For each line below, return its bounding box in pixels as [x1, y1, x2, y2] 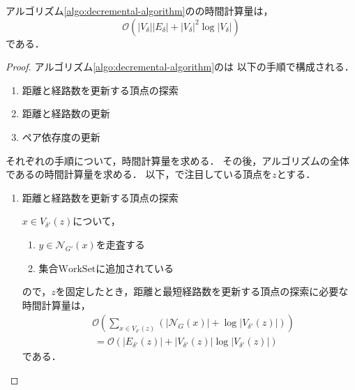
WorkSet [58, 264, 96, 274]
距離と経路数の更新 [22, 106, 110, 121]
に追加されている [96, 260, 174, 275]
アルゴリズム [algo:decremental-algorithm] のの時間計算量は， [6, 3, 273, 17]
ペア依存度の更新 [22, 129, 100, 144]
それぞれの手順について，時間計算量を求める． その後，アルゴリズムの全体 [6, 153, 349, 167]
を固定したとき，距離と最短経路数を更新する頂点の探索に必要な [55, 284, 349, 299]
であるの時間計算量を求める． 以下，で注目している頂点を [6, 167, 273, 181]
